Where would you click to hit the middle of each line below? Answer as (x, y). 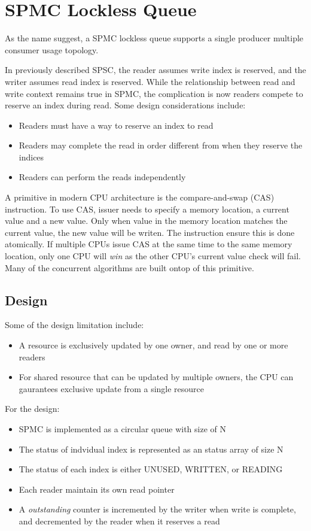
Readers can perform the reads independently (102, 177)
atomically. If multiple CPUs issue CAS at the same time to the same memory (149, 244)
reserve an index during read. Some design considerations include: (125, 105)
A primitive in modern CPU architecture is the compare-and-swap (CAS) (140, 197)
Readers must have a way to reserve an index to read (116, 125)
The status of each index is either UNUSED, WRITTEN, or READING (151, 469)
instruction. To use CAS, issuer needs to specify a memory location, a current (147, 209)
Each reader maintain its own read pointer (97, 489)
